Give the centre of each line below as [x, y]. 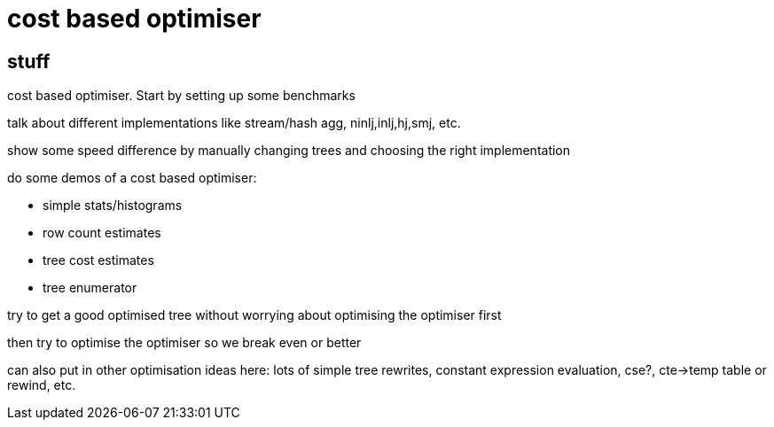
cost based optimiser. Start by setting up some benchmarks [181, 96]
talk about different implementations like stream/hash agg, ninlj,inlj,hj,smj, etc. [234, 123]
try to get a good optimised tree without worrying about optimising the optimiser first [254, 315]
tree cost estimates [98, 260]
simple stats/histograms [113, 206]
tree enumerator [90, 288]
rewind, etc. [42, 385]
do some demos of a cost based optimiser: [132, 178]
